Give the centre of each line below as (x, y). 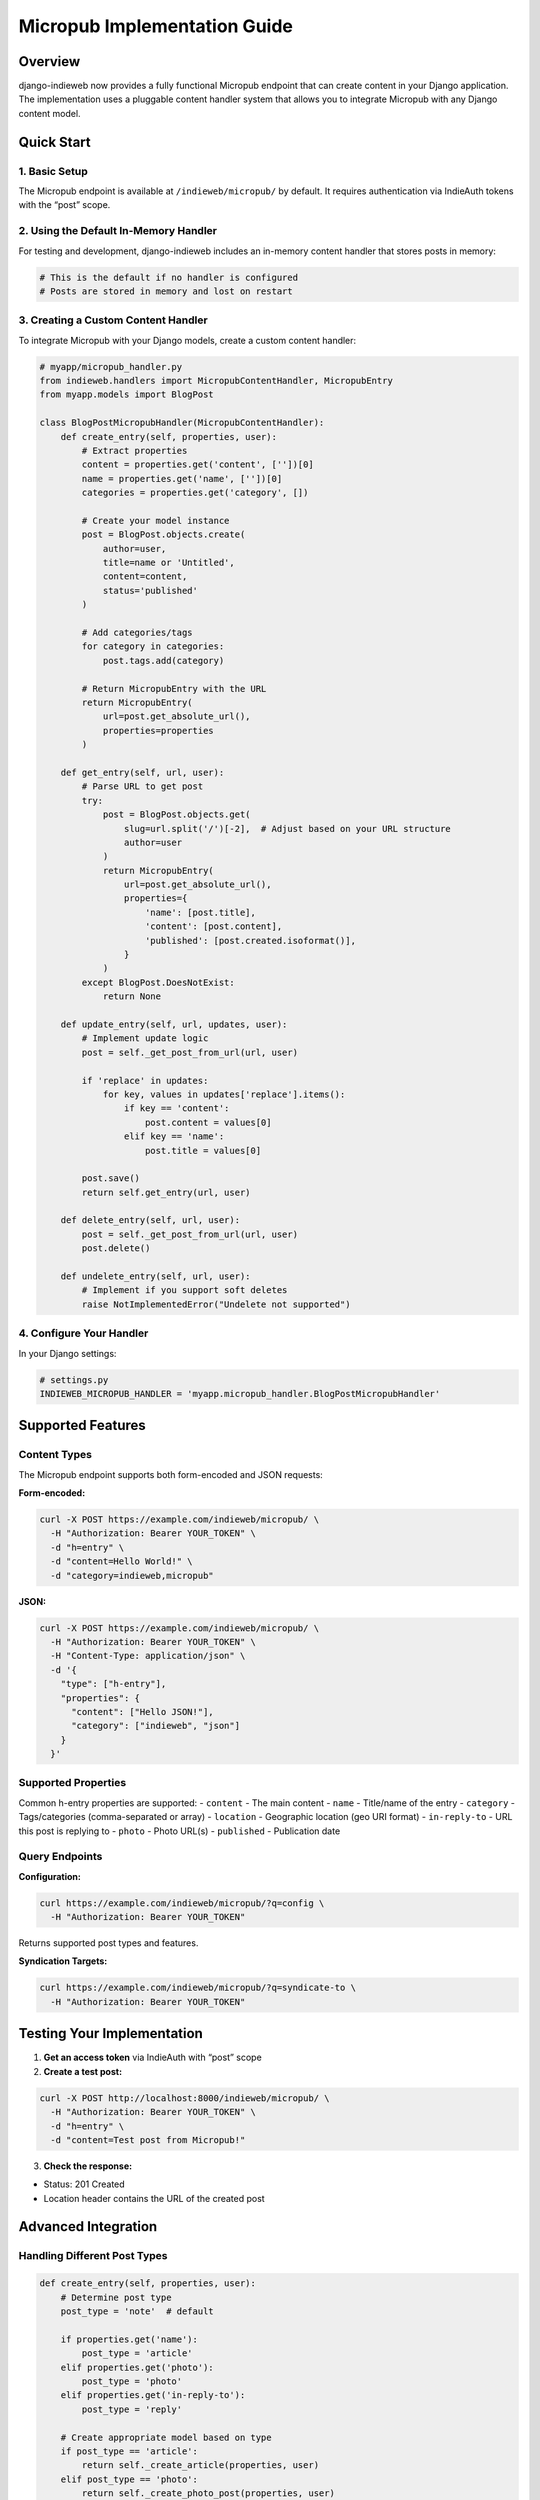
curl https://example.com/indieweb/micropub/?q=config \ (182, 1903)
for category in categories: (153, 646)
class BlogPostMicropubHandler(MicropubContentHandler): (182, 423)
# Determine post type (116, 2297)
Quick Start (54, 141)
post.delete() (116, 1248)
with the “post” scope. (64, 205)
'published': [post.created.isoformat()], (251, 940)
